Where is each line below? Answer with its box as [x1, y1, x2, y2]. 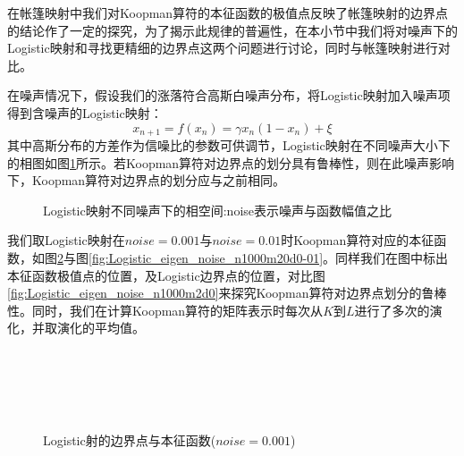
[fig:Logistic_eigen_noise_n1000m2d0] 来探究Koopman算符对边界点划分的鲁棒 [7, 283, 447, 302]
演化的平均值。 [56, 318, 145, 337]
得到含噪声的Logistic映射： [7, 103, 163, 122]
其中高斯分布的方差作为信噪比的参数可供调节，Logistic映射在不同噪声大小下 [7, 136, 451, 155]
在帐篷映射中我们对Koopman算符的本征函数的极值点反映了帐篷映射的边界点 [7, 4, 449, 21]
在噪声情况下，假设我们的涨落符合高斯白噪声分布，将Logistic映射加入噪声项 [7, 86, 451, 105]
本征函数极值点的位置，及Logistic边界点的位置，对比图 [7, 266, 325, 284]
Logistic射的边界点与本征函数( [43, 431, 216, 450]
